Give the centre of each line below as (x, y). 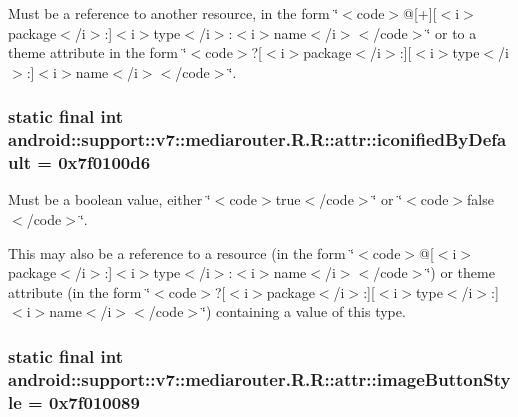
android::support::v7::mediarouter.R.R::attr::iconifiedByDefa (257, 139)
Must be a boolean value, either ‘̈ (109, 199)
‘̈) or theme (460, 272)
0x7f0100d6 (104, 162)
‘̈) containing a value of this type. (304, 311)
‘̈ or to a (451, 32)
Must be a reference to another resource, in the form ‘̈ (173, 13)
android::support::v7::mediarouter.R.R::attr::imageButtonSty (259, 378)
